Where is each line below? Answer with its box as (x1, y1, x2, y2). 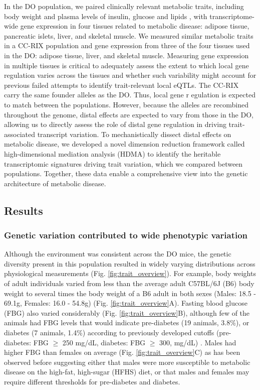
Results (4, 202, 43, 218)
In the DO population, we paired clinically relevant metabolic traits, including (4, 1, 244, 11)
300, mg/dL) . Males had (159, 337, 236, 347)
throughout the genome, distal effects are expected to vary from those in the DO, (4, 109, 253, 119)
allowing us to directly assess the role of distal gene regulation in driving (4, 119, 226, 129)
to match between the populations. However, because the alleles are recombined (4, 99, 248, 109)
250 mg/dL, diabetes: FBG (62, 337, 146, 347)
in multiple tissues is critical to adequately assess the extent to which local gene (4, 60, 249, 70)
